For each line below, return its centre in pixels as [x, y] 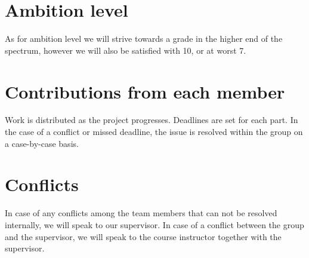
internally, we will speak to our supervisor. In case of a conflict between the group [154, 224]
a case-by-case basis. [42, 143]
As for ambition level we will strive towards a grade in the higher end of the [144, 39]
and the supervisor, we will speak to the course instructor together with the [143, 236]
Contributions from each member [145, 91]
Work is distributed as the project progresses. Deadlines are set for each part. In [152, 120]
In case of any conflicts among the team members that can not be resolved [141, 213]
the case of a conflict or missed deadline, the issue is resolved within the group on [154, 132]
